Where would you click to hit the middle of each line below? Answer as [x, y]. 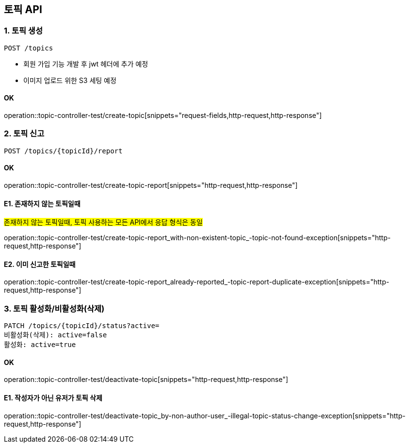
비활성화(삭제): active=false [56, 335]
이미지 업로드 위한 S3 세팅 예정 [70, 80]
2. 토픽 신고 [24, 134]
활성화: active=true [40, 345]
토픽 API [23, 9]
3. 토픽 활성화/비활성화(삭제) [54, 308]
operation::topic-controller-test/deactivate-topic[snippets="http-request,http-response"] [146, 380]
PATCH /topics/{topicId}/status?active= [82, 326]
